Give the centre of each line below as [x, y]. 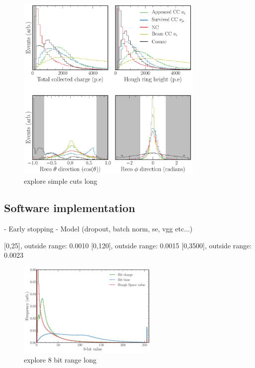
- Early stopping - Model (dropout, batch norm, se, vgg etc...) [98, 229]
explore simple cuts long [61, 181]
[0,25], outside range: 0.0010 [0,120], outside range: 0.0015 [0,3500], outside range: [128, 245]
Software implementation [70, 208]
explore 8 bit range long [60, 359]
